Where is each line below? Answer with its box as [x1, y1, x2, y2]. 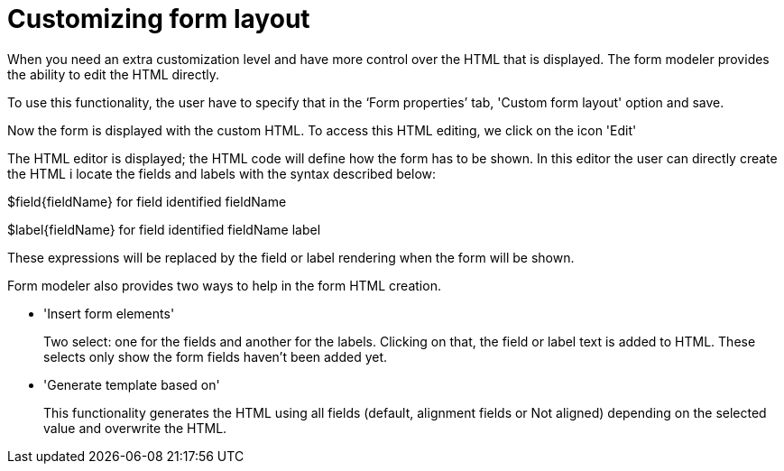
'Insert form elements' [43, 305, 175, 321]
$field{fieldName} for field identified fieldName [7, 193, 287, 209]
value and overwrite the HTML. [43, 420, 227, 436]
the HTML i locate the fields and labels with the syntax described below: [7, 165, 437, 181]
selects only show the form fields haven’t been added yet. [43, 348, 388, 365]
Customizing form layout [7, 4, 310, 34]
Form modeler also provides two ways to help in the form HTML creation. [7, 277, 441, 293]
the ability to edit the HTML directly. [7, 66, 220, 82]
